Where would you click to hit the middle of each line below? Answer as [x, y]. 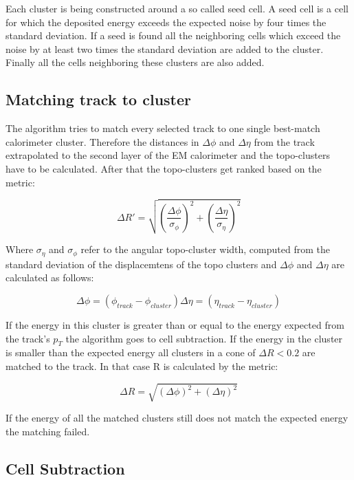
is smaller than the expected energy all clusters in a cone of [131, 352]
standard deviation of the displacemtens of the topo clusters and [141, 264]
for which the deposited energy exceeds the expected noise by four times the [166, 22]
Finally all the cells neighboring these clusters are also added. [135, 62]
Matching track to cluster [98, 99]
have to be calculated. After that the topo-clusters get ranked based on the [164, 168]
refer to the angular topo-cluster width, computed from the [205, 249]
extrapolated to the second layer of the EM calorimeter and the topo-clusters [168, 155]
